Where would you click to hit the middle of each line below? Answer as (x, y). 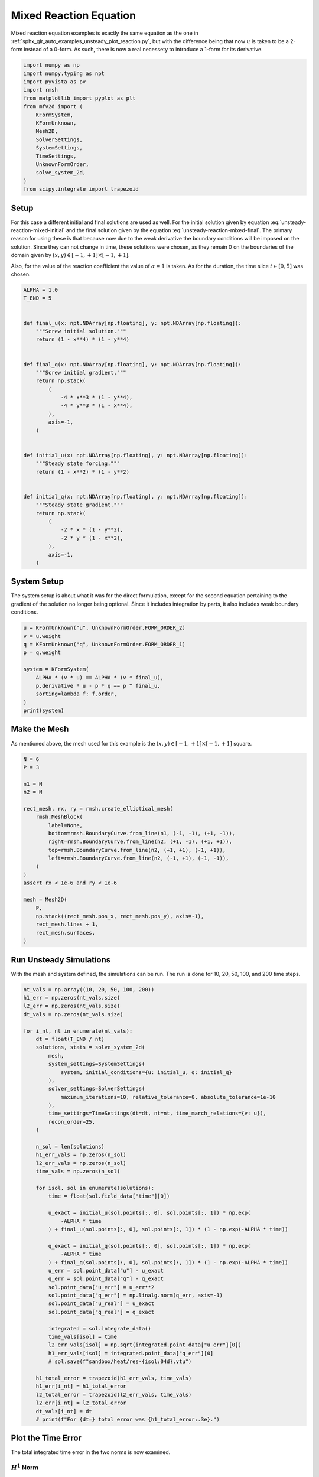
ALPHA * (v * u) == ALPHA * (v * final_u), (100, 677)
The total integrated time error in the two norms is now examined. (91, 1452)
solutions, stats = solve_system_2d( (90, 1047)
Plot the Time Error (46, 1438)
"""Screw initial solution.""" (81, 331)
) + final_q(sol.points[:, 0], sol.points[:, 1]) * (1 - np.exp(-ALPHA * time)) (168, 1262)
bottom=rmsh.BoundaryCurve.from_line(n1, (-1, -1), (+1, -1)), (142, 834)
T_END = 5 (38, 298)
